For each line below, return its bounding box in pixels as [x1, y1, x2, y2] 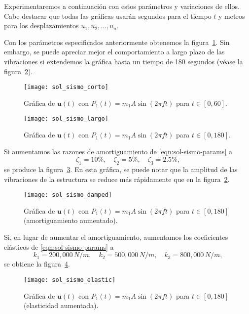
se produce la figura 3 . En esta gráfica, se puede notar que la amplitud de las [4, 164, 238, 175]
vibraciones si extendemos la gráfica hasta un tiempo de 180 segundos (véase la [4, 56, 243, 66]
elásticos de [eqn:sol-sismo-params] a [4, 241, 114, 252]
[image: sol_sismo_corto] [24, 84, 108, 91]
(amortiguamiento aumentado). [24, 215, 118, 225]
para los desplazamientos [4, 20, 79, 31]
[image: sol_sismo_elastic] [24, 276, 116, 283]
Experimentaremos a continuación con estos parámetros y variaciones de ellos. [4, 1, 240, 11]
